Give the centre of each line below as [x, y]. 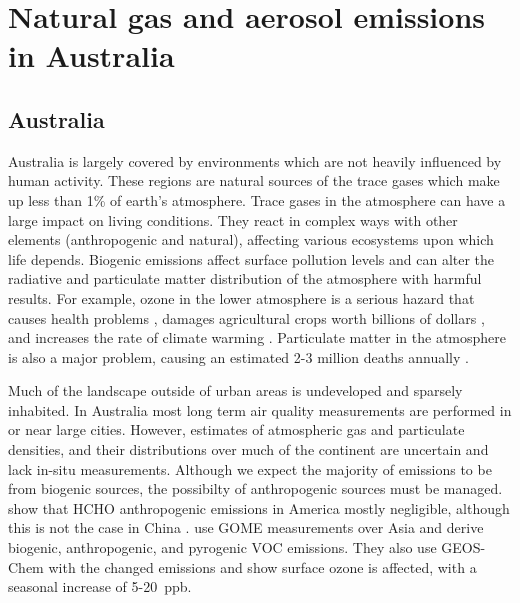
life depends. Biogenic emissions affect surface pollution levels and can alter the [251, 258]
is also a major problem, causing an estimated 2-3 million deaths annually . [238, 356]
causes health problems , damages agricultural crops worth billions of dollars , [246, 317]
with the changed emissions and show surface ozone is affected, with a [262, 566]
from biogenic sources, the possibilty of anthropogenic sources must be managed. [255, 488]
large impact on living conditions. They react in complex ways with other [233, 219]
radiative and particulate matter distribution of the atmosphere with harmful [245, 278]
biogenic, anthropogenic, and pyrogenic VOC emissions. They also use [222, 547]
